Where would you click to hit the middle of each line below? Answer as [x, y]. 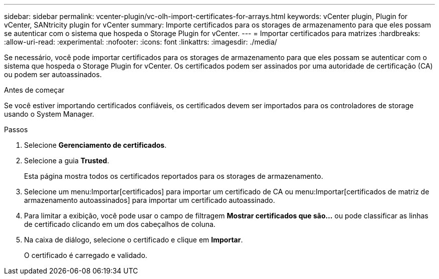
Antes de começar [34, 90]
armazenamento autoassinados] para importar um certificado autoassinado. [150, 200]
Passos [16, 129]
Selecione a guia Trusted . [67, 161]
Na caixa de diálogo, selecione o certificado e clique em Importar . [134, 240]
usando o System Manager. [49, 114]
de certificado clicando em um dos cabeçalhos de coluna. [120, 224]
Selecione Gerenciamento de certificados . [95, 145]
